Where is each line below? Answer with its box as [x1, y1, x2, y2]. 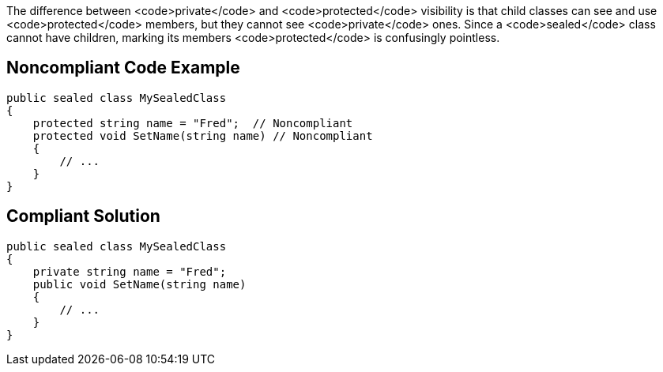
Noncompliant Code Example [6, 58, 240, 78]
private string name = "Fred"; [32, 265, 227, 278]
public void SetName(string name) [32, 277, 247, 291]
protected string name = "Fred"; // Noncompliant [32, 116, 353, 130]
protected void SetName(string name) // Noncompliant [32, 129, 373, 142]
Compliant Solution [6, 206, 160, 227]
